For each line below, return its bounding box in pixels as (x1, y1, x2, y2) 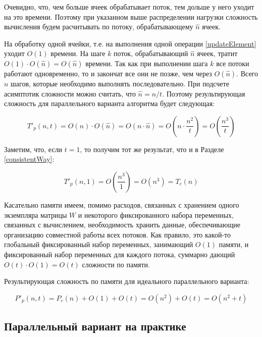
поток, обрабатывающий (114, 48, 188, 59)
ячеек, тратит (197, 48, 238, 59)
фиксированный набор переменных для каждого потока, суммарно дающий (4, 249, 235, 259)
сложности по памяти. (82, 259, 150, 269)
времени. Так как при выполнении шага (85, 58, 208, 68)
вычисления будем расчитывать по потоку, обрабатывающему (4, 21, 193, 32)
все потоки (216, 58, 249, 68)
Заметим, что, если (4, 143, 63, 154)
